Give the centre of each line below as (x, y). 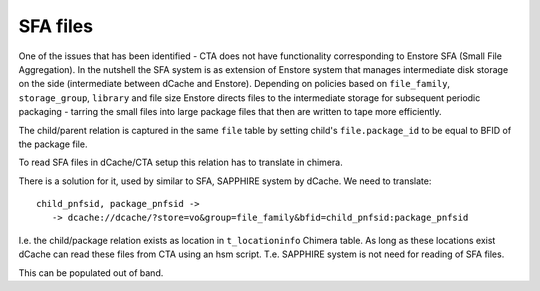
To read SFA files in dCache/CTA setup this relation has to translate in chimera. (181, 162)
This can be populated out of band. (91, 272)
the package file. (53, 144)
